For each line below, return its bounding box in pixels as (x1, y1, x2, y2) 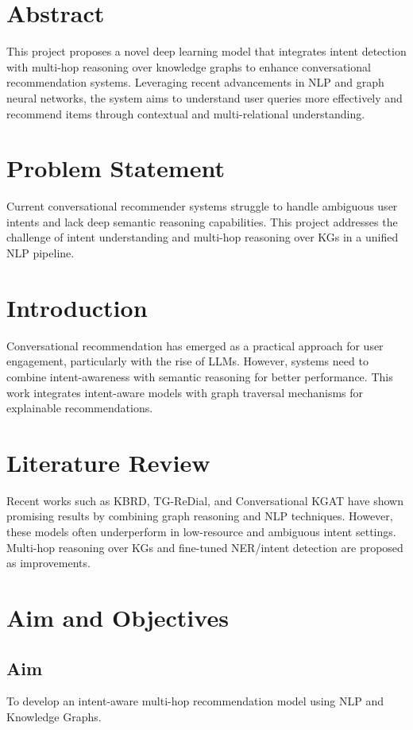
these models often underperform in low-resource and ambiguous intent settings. (6, 523, 396, 539)
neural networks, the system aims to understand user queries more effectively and (6, 89, 403, 106)
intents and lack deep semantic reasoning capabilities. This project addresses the (6, 213, 398, 230)
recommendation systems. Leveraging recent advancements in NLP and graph (6, 74, 384, 91)
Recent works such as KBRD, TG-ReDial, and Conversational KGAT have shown (6, 492, 403, 508)
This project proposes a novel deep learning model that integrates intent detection (6, 43, 407, 60)
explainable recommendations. (6, 400, 153, 416)
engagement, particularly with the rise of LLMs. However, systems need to (6, 353, 369, 369)
